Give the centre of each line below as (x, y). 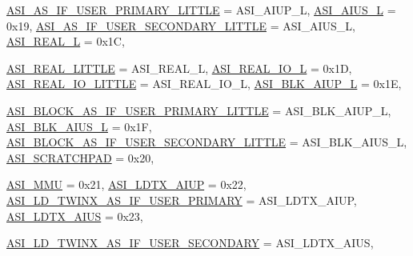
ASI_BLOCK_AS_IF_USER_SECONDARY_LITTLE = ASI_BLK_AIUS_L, (207, 142)
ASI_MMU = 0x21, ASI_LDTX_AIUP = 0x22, (126, 184)
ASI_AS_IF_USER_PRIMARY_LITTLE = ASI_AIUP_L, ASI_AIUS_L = (201, 10)
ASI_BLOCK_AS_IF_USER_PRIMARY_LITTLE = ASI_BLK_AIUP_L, (199, 110)
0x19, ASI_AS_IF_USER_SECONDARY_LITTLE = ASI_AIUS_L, (181, 25)
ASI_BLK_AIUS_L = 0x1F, (79, 126)
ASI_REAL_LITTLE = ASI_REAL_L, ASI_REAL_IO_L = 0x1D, (179, 68)
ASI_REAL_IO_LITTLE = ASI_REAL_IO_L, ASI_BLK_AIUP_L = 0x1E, (204, 84)
